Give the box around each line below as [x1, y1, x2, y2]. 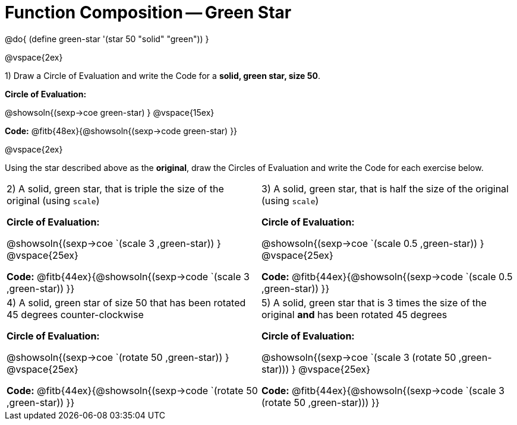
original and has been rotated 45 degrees [261, 308, 447, 321]
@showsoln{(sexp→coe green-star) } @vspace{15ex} [5, 107, 215, 118]
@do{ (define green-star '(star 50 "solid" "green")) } [5, 33, 209, 44]
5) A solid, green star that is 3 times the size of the [261, 296, 487, 309]
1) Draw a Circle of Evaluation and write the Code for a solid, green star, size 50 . [5, 70, 320, 81]
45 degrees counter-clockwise [7, 308, 144, 321]
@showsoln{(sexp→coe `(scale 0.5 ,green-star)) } [261, 237, 484, 249]
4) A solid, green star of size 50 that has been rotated [7, 296, 246, 309]
